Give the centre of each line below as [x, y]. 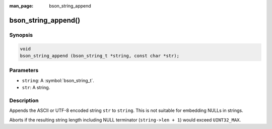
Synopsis [21, 35]
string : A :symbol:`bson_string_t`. [58, 80]
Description [24, 100]
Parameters [24, 71]
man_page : [21, 6]
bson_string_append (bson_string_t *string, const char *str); [100, 56]
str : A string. [36, 88]
